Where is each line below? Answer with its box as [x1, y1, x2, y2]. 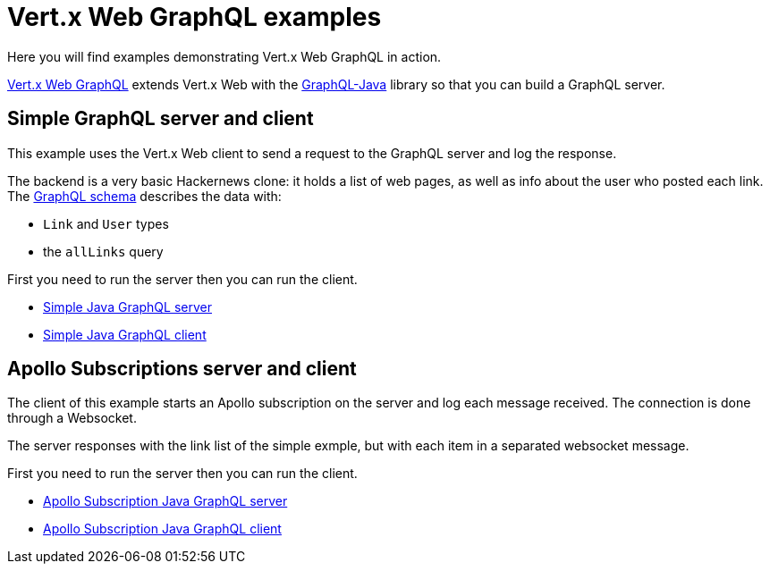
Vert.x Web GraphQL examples [7, 2, 382, 32]
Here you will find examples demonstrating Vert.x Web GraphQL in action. [7, 48, 442, 64]
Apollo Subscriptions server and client [7, 357, 357, 381]
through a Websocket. [7, 410, 137, 426]
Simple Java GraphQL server [43, 298, 212, 315]
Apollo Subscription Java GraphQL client [43, 521, 282, 537]
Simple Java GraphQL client [43, 326, 207, 342]
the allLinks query [43, 243, 164, 259]
